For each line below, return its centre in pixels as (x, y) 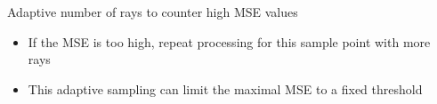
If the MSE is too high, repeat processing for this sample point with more (229, 41)
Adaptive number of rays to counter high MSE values (153, 12)
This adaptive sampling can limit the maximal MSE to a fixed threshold (225, 88)
